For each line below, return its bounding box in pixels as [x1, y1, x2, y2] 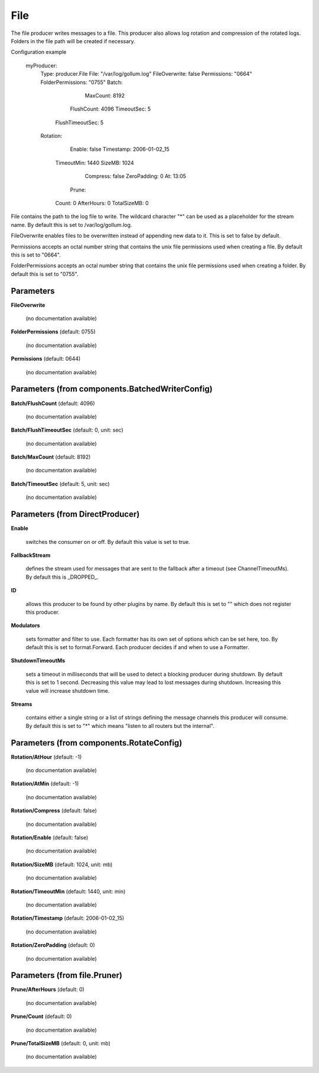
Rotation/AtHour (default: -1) [11, 753, 82, 760]
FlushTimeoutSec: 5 [55, 119, 104, 126]
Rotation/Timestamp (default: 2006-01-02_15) [11, 915, 125, 922]
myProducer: [25, 62, 57, 69]
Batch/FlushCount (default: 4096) [11, 400, 95, 407]
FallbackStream [11, 552, 51, 559]
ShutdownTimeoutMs [11, 657, 66, 664]
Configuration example [11, 48, 67, 56]
